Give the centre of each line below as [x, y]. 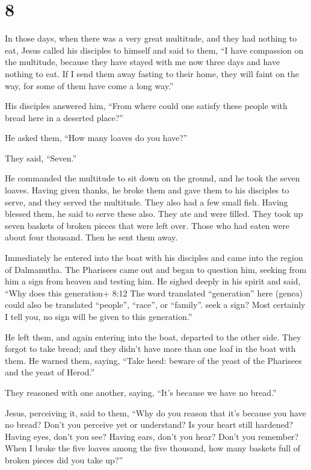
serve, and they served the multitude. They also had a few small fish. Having [146, 202]
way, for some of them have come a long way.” [89, 85]
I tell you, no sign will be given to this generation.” [99, 316]
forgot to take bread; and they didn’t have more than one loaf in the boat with [150, 349]
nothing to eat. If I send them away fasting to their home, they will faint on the [152, 73]
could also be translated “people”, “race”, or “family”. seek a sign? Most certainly [155, 305]
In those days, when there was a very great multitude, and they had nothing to [151, 38]
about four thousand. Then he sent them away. [91, 237]
